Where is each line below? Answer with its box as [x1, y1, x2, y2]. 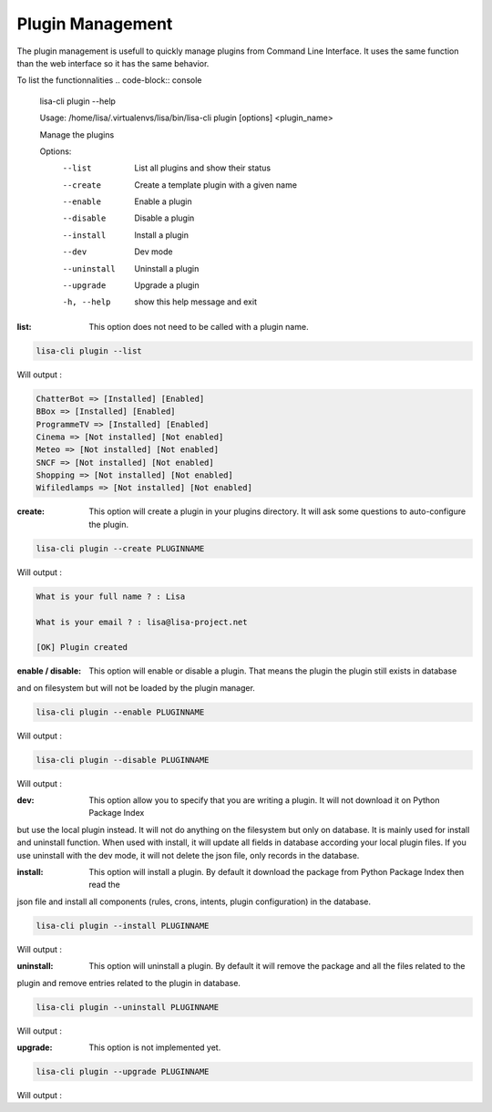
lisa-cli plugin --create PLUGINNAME [36, 543, 205, 553]
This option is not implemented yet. [88, 1042, 221, 1053]
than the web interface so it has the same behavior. [16, 57, 210, 68]
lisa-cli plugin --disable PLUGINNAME [36, 755, 210, 765]
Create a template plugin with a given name [134, 179, 298, 190]
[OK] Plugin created [36, 643, 128, 653]
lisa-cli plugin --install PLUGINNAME [36, 921, 210, 931]
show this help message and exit [134, 296, 257, 307]
